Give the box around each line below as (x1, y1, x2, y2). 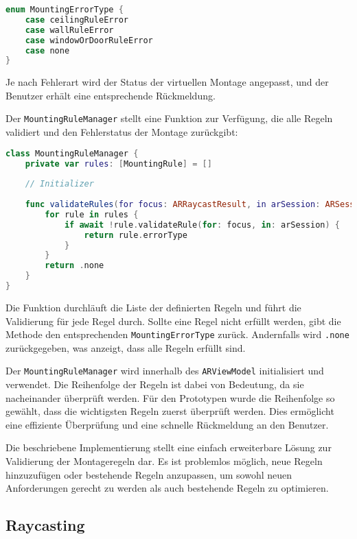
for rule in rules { (45, 209, 139, 219)
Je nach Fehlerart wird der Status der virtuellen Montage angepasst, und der (5, 75, 329, 89)
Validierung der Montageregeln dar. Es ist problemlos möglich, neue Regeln (5, 454, 323, 468)
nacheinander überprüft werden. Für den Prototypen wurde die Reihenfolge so (5, 390, 335, 405)
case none (25, 45, 70, 56)
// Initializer (25, 179, 94, 189)
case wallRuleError (25, 25, 114, 35)
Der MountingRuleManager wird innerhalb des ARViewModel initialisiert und (5, 363, 324, 378)
